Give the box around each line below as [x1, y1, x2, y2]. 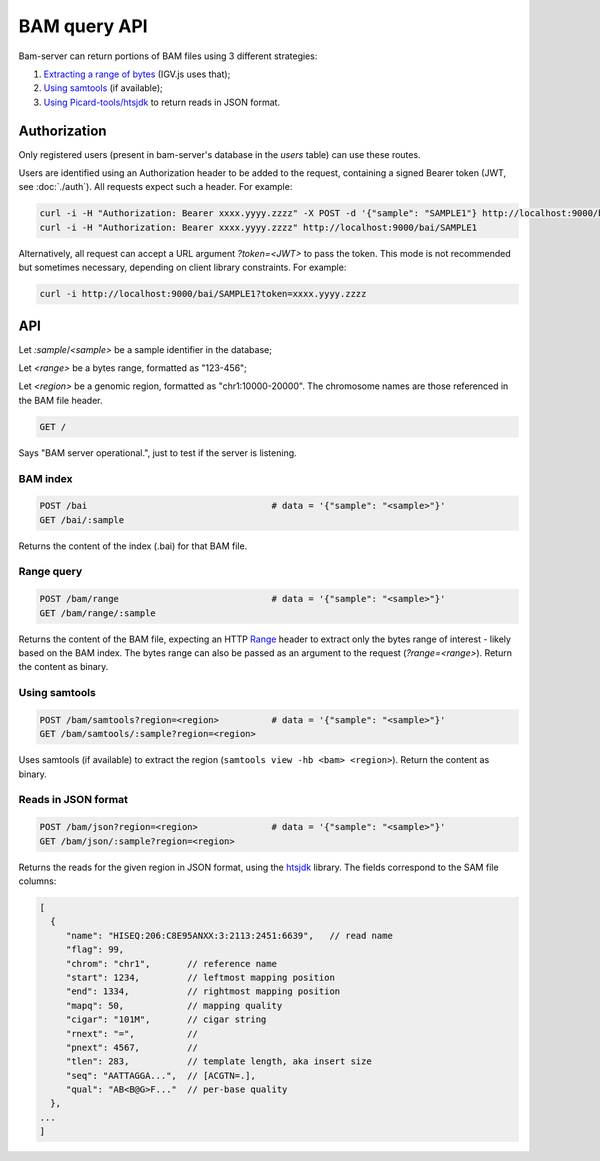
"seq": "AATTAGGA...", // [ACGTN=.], [65, 1070, 257, 1081]
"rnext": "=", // [65, 1028, 199, 1039]
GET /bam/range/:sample [39, 607, 157, 619]
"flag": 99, [65, 944, 125, 955]
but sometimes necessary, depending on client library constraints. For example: [18, 261, 347, 274]
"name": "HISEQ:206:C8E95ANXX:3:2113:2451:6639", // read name [65, 930, 394, 941]
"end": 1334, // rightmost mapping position [65, 986, 341, 997]
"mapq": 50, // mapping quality [65, 1000, 283, 1011]
